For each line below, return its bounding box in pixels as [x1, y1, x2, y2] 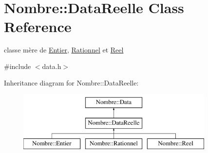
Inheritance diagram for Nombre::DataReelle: [4, 77, 139, 87]
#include [4, 61, 31, 71]
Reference [4, 17, 72, 36]
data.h [42, 61, 61, 71]
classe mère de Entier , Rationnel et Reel [4, 45, 124, 55]
